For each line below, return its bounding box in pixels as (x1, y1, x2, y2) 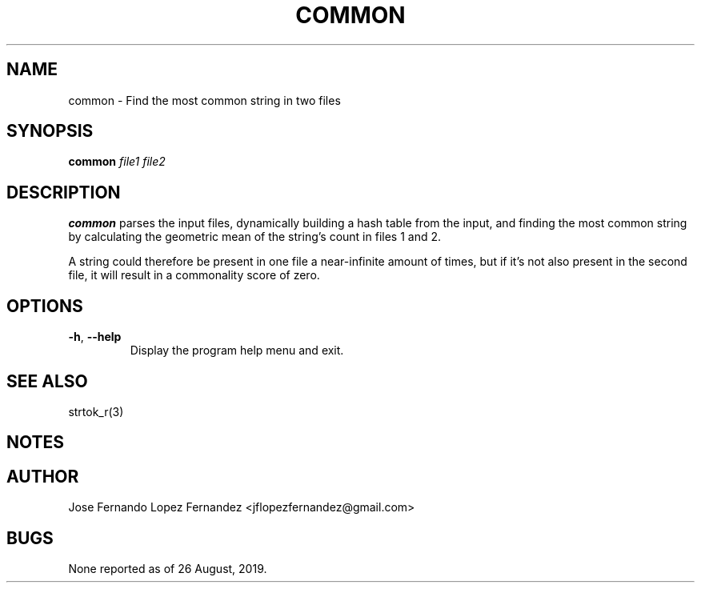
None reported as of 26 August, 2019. (68, 562, 267, 576)
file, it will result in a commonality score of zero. (68, 268, 320, 282)
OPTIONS (6, 295, 83, 316)
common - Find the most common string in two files (68, 93, 341, 107)
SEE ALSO (6, 371, 88, 391)
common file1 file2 (68, 154, 166, 169)
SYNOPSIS (6, 121, 94, 142)
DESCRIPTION (6, 182, 121, 202)
